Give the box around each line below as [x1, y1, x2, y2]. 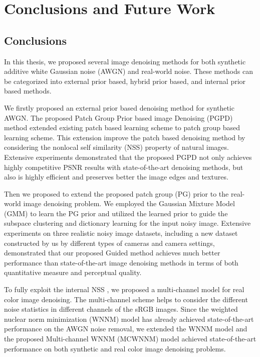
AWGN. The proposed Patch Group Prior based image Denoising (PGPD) [4, 112, 233, 123]
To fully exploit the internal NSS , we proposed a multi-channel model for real [4, 284, 244, 295]
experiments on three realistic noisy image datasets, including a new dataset [4, 228, 238, 238]
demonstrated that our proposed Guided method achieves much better [4, 247, 220, 258]
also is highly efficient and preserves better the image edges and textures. [4, 171, 228, 182]
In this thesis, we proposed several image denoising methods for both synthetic [4, 56, 246, 66]
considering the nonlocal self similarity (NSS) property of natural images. [4, 142, 229, 152]
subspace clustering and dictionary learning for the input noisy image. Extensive [4, 218, 251, 228]
